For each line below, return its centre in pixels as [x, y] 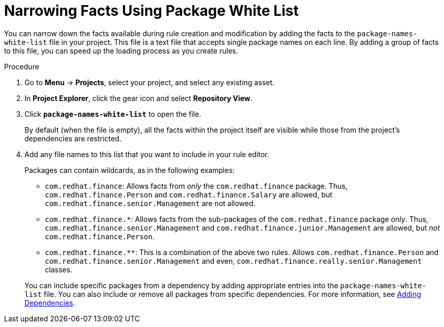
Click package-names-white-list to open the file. [113, 114]
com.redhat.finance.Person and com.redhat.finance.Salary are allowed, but [189, 194]
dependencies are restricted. [73, 138]
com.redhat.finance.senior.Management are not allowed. [150, 203]
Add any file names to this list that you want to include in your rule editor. [147, 154]
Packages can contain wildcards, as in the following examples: [130, 170]
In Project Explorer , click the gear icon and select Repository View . [139, 98]
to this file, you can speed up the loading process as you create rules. [121, 51]
